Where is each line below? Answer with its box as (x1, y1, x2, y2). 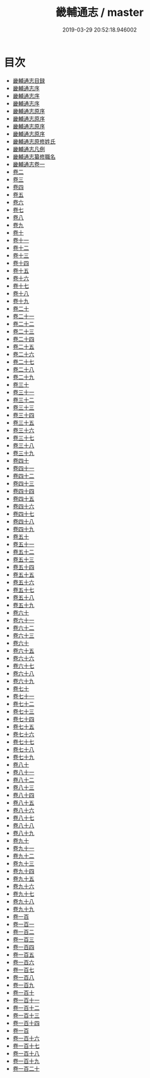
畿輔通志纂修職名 (12, 153, 56, 160)
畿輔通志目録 (12, 77, 45, 84)
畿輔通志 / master (55, 5, 144, 19)
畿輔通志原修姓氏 (12, 137, 56, 145)
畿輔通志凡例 (12, 145, 45, 153)
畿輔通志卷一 (12, 161, 45, 168)
